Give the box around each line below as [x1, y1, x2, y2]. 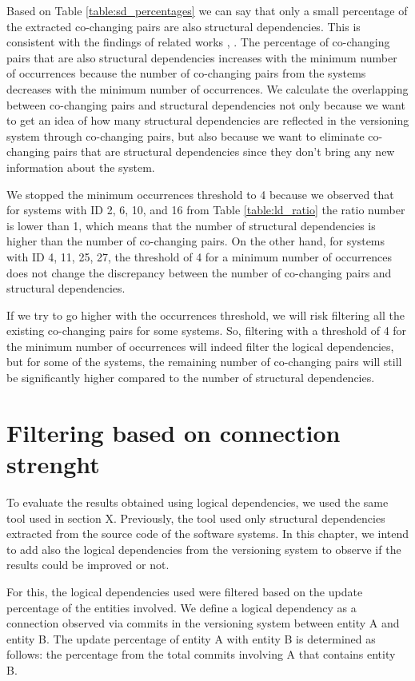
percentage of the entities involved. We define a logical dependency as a [6, 599, 357, 615]
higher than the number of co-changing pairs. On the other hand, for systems [6, 233, 385, 249]
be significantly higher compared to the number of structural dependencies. [6, 369, 375, 386]
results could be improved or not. [6, 556, 170, 573]
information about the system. [6, 158, 155, 175]
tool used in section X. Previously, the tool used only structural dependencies [6, 509, 385, 526]
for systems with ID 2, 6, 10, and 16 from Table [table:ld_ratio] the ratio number [6, 201, 405, 218]
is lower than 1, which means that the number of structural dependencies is [6, 217, 376, 233]
